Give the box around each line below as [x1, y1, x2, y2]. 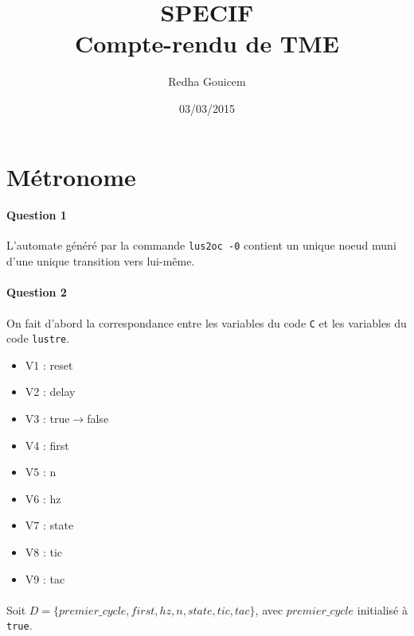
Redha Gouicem [168, 73, 246, 90]
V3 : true [25, 410, 70, 427]
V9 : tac [25, 570, 65, 587]
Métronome [6, 160, 136, 192]
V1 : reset [25, 356, 73, 373]
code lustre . [6, 330, 70, 347]
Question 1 [6, 207, 67, 223]
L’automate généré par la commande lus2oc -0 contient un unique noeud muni [6, 237, 396, 254]
